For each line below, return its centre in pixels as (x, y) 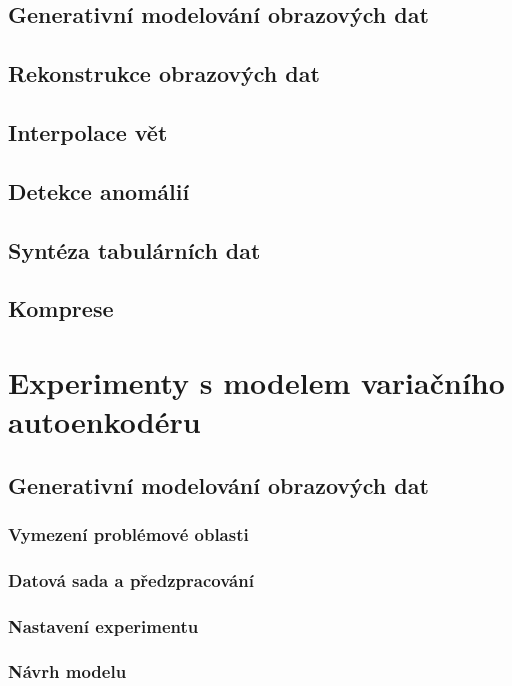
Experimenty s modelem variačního (256, 381)
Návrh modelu (67, 671)
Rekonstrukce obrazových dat (164, 73)
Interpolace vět (88, 131)
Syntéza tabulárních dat (134, 249)
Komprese (61, 308)
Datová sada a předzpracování (131, 579)
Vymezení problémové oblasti (128, 533)
